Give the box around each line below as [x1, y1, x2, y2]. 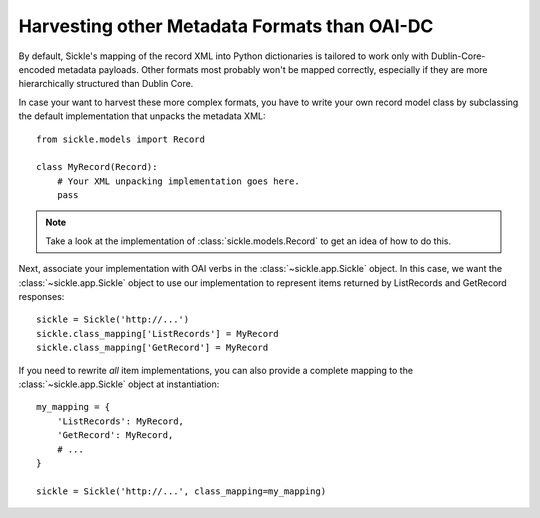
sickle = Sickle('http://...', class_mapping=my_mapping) [36, 485, 327, 497]
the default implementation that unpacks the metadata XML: [18, 110, 266, 122]
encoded [18, 63, 56, 75]
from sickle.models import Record [36, 133, 205, 145]
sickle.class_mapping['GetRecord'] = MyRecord [36, 342, 269, 354]
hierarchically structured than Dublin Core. [18, 78, 194, 90]
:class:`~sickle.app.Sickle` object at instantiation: [18, 378, 220, 390]
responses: [18, 291, 65, 303]
